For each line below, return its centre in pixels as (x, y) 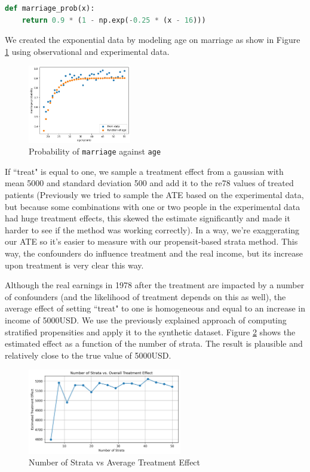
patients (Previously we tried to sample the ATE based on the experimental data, (154, 195)
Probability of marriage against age (95, 151)
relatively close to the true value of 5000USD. (88, 355)
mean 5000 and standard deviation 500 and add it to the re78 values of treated (149, 183)
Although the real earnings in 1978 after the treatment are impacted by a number (155, 285)
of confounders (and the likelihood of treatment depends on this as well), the (145, 296)
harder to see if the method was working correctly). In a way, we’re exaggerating (152, 229)
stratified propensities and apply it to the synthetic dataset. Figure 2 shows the (150, 331)
